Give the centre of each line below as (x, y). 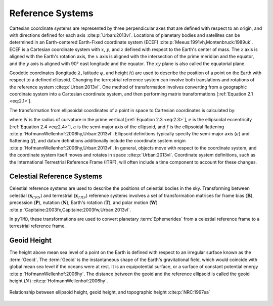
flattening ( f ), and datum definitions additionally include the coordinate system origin (98, 141)
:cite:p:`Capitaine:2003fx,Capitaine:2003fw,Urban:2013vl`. (70, 210)
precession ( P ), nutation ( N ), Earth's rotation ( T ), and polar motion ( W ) (83, 202)
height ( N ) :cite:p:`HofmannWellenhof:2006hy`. (59, 281)
